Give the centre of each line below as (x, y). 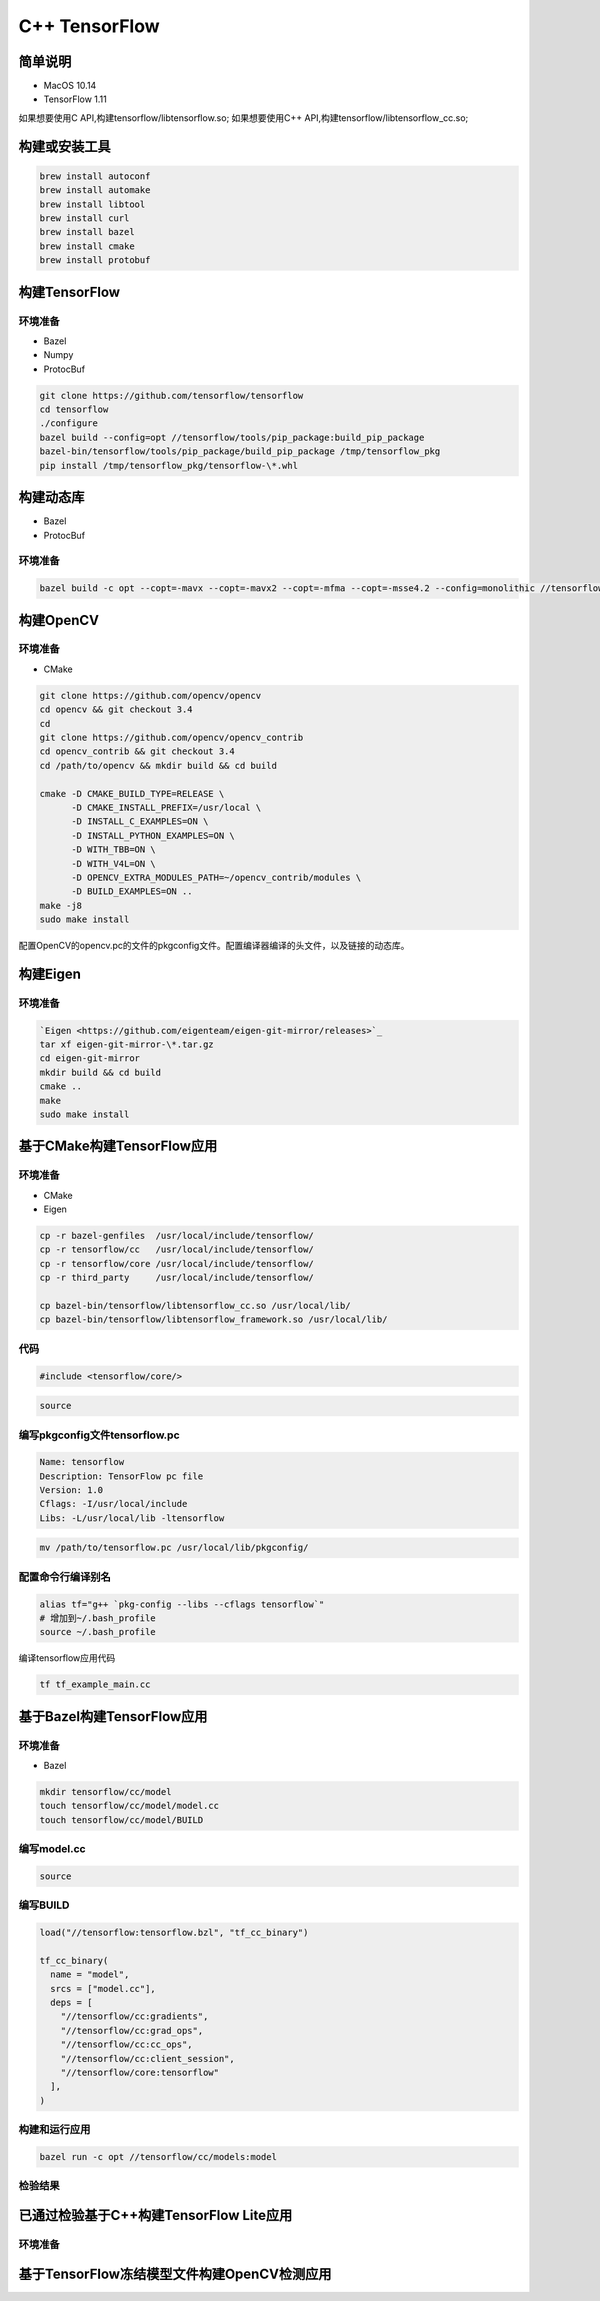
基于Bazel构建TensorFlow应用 (113, 1716)
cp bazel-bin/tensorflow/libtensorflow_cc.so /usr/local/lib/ (195, 1306)
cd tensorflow (74, 409)
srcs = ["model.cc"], (103, 1988)
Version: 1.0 (71, 1490)
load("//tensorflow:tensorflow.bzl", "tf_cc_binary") (174, 1933)
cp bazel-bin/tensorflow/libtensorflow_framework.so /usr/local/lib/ (213, 1319)
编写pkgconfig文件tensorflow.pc (99, 1435)
